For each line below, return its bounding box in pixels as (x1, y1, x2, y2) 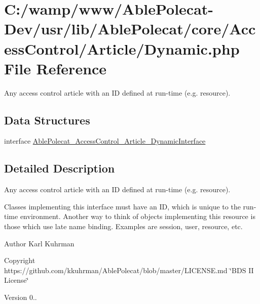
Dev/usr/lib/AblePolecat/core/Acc (4, 18, 256, 39)
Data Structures (4, 112, 90, 127)
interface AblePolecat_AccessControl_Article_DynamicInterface (4, 136, 206, 146)
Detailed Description (4, 160, 115, 176)
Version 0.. (4, 292, 37, 302)
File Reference (4, 58, 107, 78)
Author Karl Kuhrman (4, 238, 75, 248)
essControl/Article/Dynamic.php (4, 38, 240, 59)
